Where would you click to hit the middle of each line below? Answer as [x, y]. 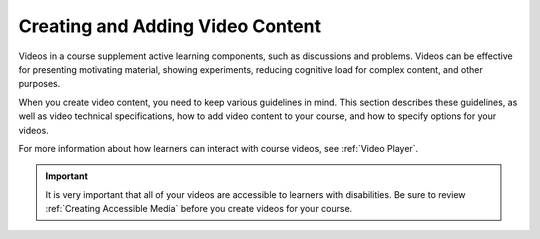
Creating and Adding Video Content [170, 26]
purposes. [39, 84]
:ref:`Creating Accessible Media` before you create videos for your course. [199, 209]
